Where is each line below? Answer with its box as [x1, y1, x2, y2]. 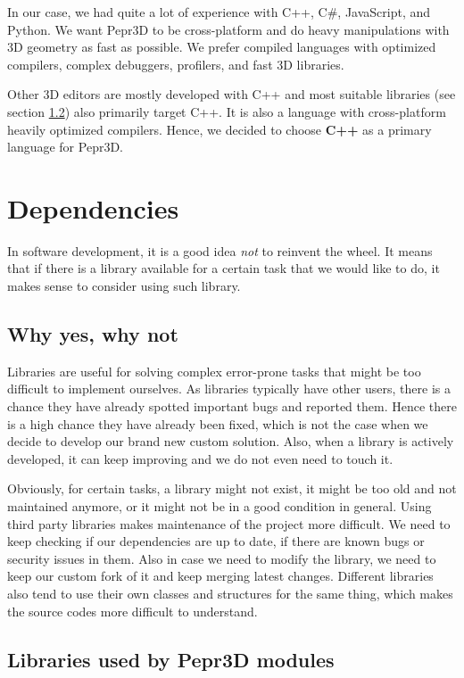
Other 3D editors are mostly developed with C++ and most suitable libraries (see [7, 85, 456, 103]
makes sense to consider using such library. [7, 277, 241, 295]
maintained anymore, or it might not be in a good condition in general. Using [7, 497, 432, 516]
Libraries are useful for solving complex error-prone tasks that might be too [7, 361, 421, 380]
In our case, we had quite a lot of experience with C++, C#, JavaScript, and [7, 3, 431, 21]
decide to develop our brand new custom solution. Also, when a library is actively [7, 432, 454, 451]
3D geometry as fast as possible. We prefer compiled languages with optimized [7, 37, 436, 56]
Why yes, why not [7, 320, 178, 348]
